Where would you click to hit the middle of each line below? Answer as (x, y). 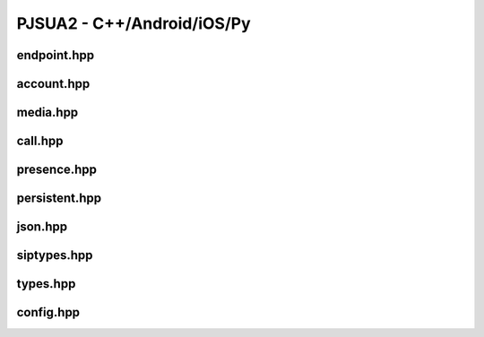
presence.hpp (57, 170)
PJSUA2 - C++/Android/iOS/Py (134, 23)
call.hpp (40, 141)
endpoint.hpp (55, 55)
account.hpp (53, 84)
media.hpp (48, 112)
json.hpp (42, 227)
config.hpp (48, 312)
